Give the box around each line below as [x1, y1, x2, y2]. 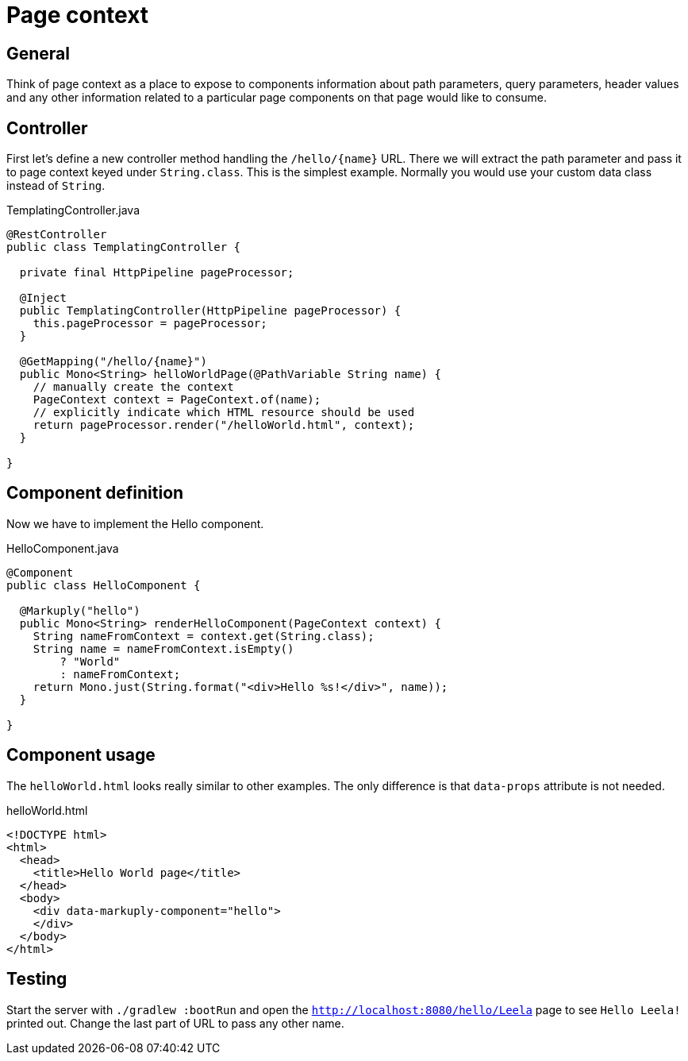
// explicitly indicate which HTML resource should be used [33, 406, 415, 419]
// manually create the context [33, 380, 234, 394]
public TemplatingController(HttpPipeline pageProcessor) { [19, 304, 402, 318]
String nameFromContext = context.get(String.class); [33, 629, 375, 642]
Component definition [6, 483, 184, 503]
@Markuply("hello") [19, 604, 140, 617]
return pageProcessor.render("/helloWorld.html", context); [33, 419, 415, 432]
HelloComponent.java [6, 541, 119, 555]
